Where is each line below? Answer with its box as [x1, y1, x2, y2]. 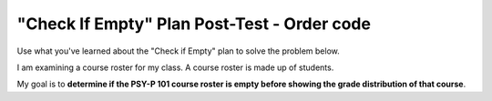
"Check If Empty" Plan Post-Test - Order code [16, 14, 371, 34]
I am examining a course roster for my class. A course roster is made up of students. [16, 62, 334, 73]
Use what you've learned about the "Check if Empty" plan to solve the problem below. [16, 45, 341, 56]
